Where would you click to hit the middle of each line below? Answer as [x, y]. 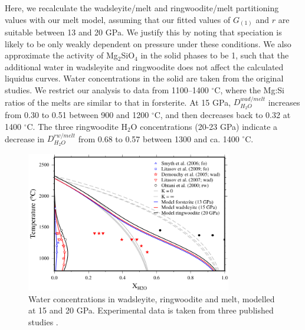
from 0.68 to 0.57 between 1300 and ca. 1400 [159, 138]
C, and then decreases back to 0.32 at [222, 115]
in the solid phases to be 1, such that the [215, 55]
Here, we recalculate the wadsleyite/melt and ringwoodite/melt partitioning [142, 8]
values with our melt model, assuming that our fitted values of [118, 19]
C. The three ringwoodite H [77, 126]
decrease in [24, 138]
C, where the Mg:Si [250, 90]
